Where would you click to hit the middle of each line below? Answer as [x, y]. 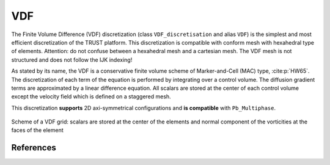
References [34, 148]
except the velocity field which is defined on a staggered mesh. [91, 97]
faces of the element [37, 130]
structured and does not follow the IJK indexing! [72, 60]
